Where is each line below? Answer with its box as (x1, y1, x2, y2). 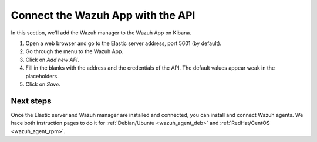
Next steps (11, 96, 52, 106)
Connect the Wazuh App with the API (11, 9, 195, 22)
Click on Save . (25, 81, 61, 88)
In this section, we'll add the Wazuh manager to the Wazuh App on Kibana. (11, 29, 192, 36)
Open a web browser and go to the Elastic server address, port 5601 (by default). (25, 40, 222, 47)
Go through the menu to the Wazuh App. (25, 48, 123, 55)
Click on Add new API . (25, 56, 79, 63)
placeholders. (25, 72, 59, 79)
